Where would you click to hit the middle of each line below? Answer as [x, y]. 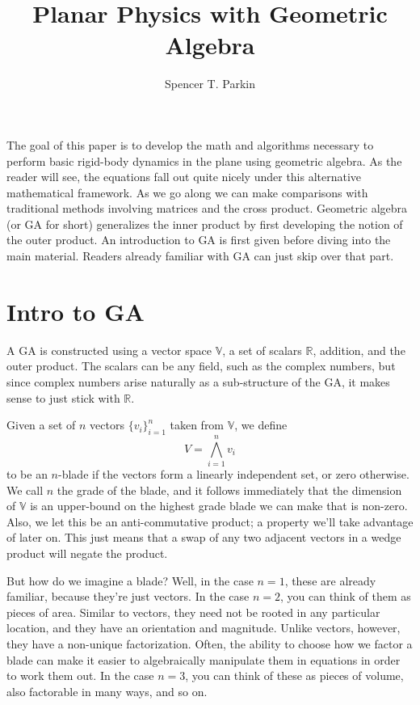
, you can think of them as [345, 596]
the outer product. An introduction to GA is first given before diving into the [199, 240]
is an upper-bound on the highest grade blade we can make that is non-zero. [219, 506]
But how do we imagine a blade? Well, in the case [130, 580]
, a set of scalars [262, 350]
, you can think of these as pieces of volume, [294, 675]
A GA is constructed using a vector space [109, 350]
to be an [27, 474]
